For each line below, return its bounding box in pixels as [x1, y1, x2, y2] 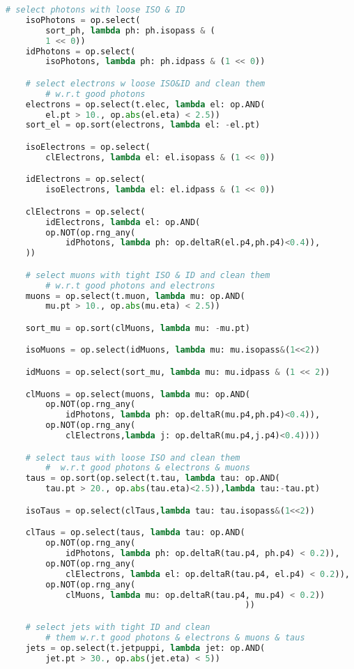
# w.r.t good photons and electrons [45, 280, 215, 291]
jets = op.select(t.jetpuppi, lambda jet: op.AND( [25, 643, 265, 653]
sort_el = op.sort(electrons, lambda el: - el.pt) [25, 120, 261, 130]
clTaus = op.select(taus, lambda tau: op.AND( [25, 528, 245, 538]
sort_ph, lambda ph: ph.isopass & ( [45, 25, 215, 36]
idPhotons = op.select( [25, 46, 136, 56]
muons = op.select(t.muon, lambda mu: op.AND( [25, 291, 245, 301]
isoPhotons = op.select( [25, 15, 141, 25]
